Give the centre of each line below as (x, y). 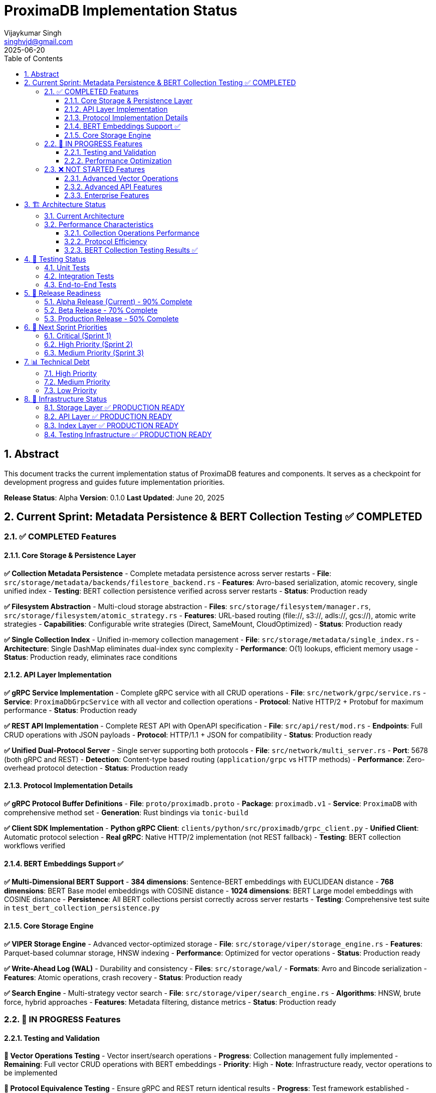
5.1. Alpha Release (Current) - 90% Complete (118, 301)
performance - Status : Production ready (71, 710)
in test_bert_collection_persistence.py (82, 908)
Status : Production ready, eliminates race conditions (91, 657)
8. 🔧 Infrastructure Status (66, 399)
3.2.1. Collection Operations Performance (132, 233)
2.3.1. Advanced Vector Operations (121, 178)
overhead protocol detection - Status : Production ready (96, 768)
